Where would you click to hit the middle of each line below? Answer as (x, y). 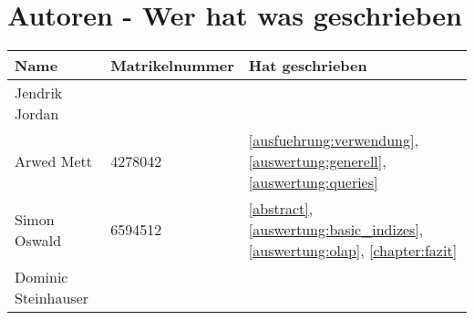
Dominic (41, 277)
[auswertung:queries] (313, 182)
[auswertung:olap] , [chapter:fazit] (353, 251)
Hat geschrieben (308, 66)
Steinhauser (52, 298)
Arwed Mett (53, 161)
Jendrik (39, 93)
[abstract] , (281, 209)
